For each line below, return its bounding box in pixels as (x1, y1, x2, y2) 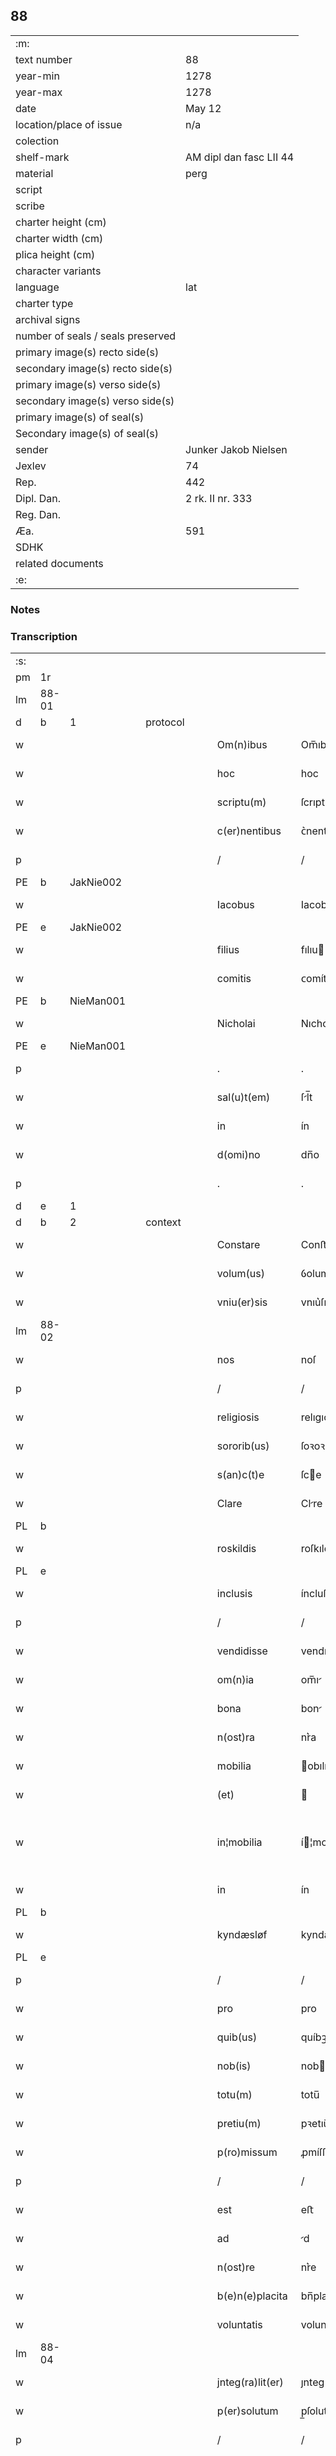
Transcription (10, 629, 78, 643)
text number (15, 52, 73, 66)
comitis (216, 972, 252, 986)
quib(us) (216, 2030, 258, 2044)
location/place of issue (15, 117, 123, 131)
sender (15, 442, 49, 456)
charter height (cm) (15, 215, 107, 229)
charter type (15, 296, 74, 310)
